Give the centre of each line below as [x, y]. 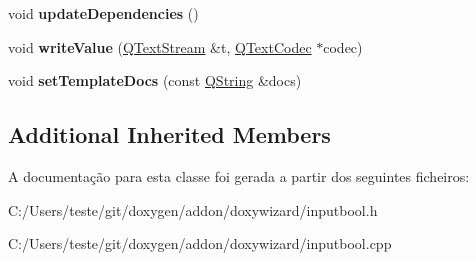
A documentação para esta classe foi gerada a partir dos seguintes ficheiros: [239, 175]
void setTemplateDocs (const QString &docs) [155, 80]
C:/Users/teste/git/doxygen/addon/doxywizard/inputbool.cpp [200, 243]
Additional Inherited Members [169, 134]
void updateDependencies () [103, 13]
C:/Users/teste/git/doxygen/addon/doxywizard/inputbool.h [193, 209]
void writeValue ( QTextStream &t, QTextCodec [160, 46]
